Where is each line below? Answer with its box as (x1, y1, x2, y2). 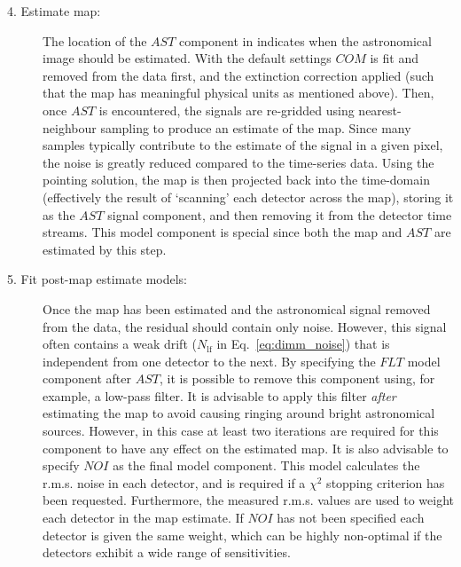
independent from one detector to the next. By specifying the (43, 351, 376, 370)
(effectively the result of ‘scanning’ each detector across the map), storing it (43, 187, 454, 206)
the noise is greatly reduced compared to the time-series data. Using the (43, 153, 434, 171)
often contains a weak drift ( (43, 335, 197, 353)
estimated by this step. (43, 240, 167, 258)
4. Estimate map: (7, 2, 101, 20)
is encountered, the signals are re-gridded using (98, 100, 355, 119)
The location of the (43, 31, 147, 50)
